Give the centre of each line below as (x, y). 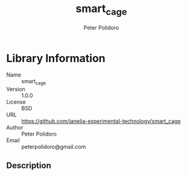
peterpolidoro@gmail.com (54, 147)
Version (16, 89)
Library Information (56, 58)
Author (15, 128)
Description (29, 165)
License (16, 102)
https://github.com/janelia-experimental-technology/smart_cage (101, 121)
